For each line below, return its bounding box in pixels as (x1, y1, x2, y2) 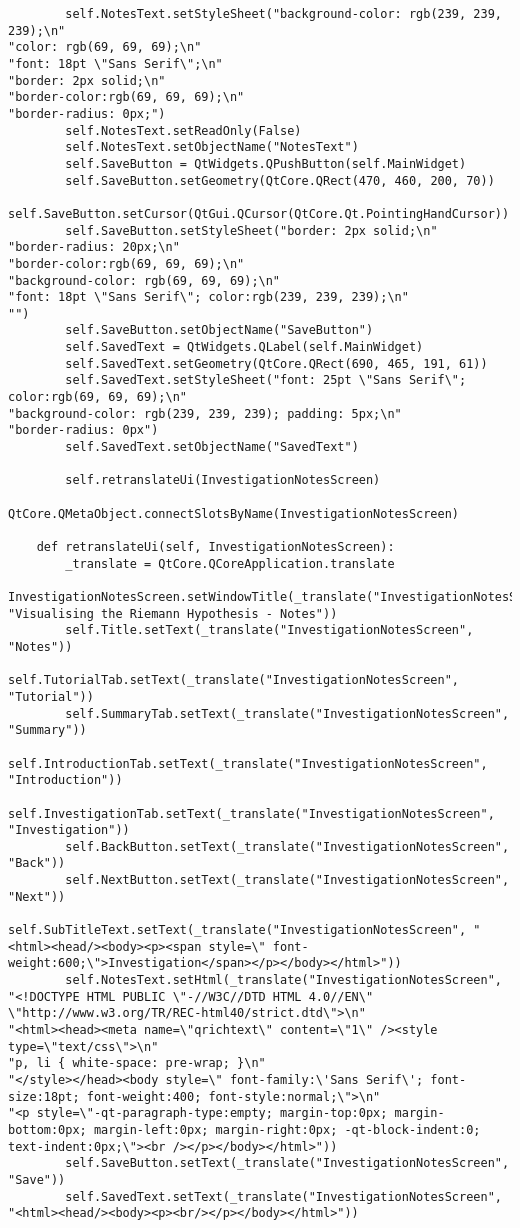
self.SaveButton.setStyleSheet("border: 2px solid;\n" (65, 223, 438, 238)
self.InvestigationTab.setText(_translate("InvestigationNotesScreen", (8, 806, 495, 821)
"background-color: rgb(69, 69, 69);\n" (8, 273, 281, 288)
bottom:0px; (8, 1122, 87, 1137)
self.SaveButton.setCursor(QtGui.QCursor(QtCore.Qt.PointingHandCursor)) (8, 206, 510, 221)
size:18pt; (8, 1089, 80, 1104)
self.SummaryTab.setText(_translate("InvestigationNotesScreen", (65, 706, 510, 721)
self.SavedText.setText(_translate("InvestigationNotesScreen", (65, 1189, 502, 1204)
